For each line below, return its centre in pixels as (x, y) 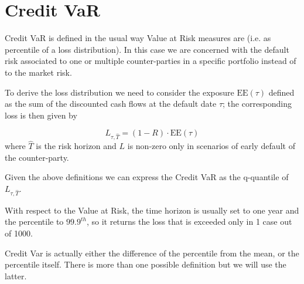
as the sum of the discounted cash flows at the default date (111, 104)
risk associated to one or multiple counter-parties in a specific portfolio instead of (151, 61)
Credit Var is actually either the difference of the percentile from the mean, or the (152, 253)
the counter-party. (37, 157)
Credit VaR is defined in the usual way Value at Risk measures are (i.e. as (138, 38)
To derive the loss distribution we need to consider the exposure (119, 92)
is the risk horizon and (76, 146)
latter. (16, 275)
